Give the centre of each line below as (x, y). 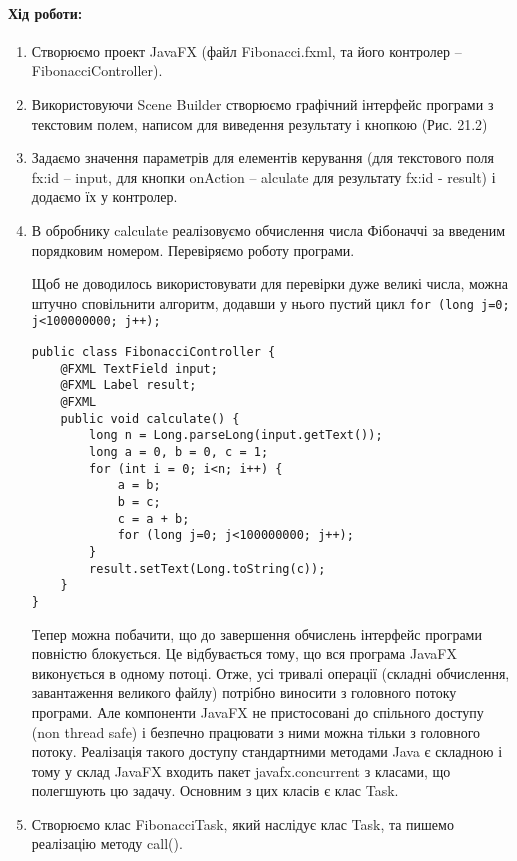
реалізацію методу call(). (107, 843)
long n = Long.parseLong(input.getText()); (236, 435)
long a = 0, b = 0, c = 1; (179, 451)
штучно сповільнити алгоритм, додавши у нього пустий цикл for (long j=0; (270, 302)
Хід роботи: (45, 12)
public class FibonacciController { (153, 352)
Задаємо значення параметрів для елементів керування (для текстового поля (262, 157)
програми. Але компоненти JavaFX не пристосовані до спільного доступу (257, 711)
